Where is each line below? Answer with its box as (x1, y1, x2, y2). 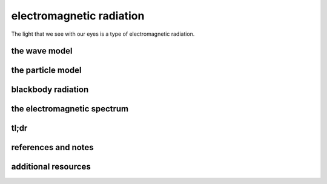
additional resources (11, 162, 91, 172)
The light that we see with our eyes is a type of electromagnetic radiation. (11, 30, 195, 38)
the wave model (11, 46, 73, 56)
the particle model (11, 65, 82, 76)
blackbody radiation (11, 85, 89, 95)
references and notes (11, 142, 94, 153)
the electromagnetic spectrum (11, 103, 129, 114)
